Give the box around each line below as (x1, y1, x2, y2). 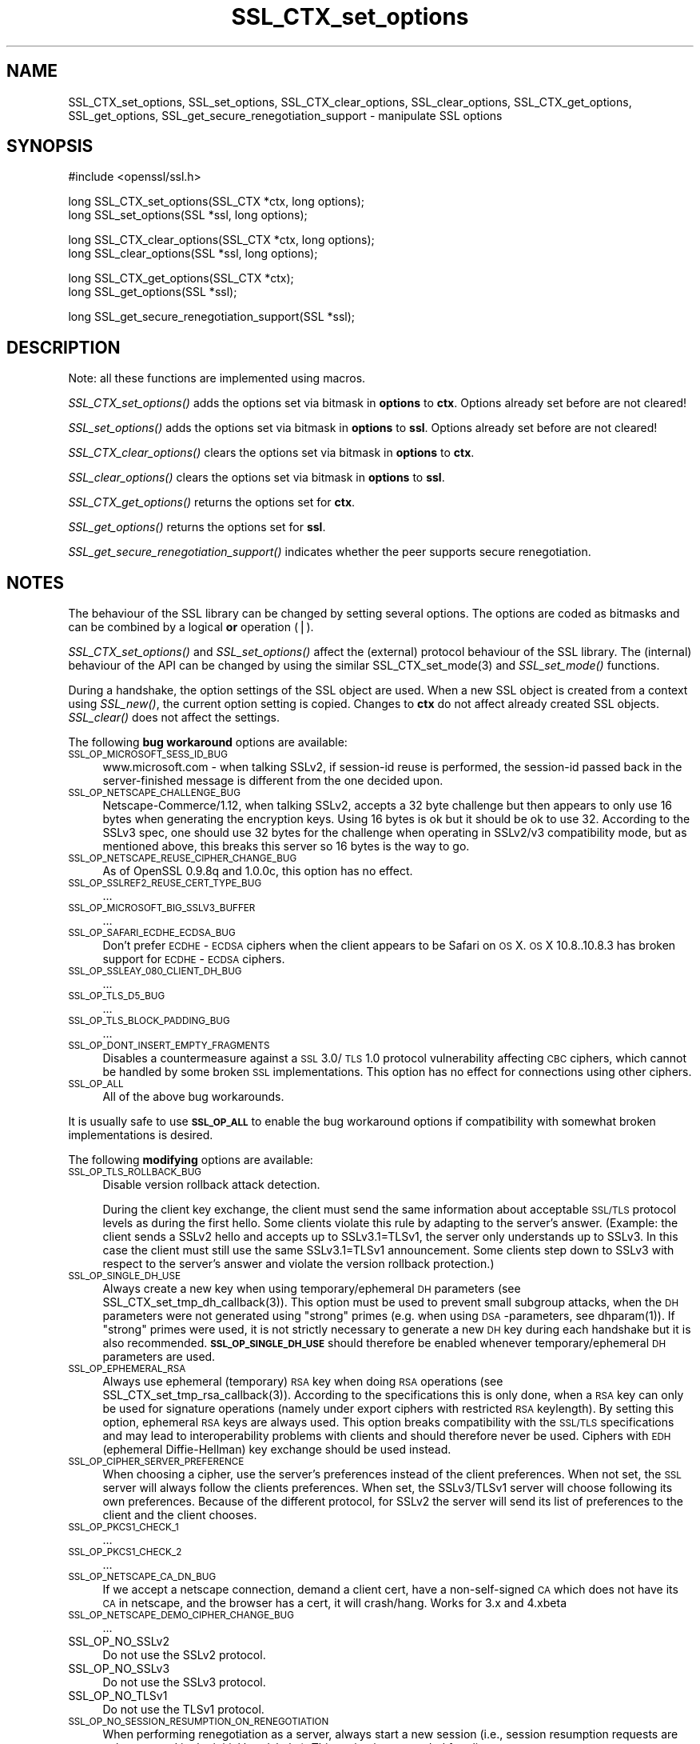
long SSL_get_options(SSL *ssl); (68, 285, 237, 299)
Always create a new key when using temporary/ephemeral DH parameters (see (102, 1282, 521, 1296)
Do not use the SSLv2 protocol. (102, 1648, 266, 1662)
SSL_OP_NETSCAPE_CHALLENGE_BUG (68, 787, 241, 799)
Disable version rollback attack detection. (102, 1178, 320, 1192)
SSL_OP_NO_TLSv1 (68, 1689, 168, 1703)
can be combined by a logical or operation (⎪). (68, 620, 314, 634)
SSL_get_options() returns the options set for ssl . (68, 520, 326, 534)
